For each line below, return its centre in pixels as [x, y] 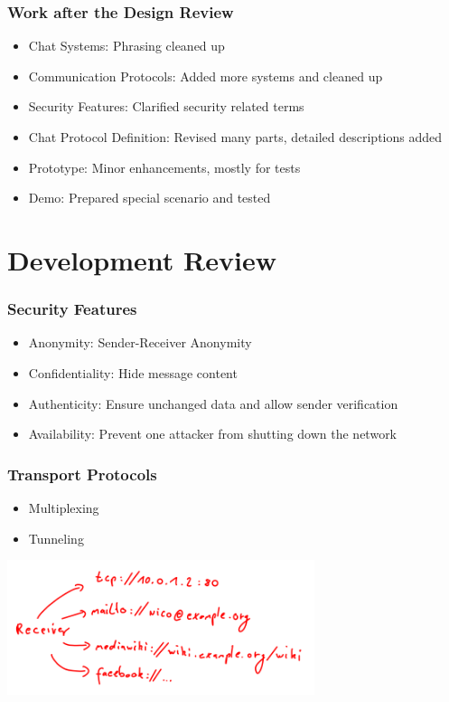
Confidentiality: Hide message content [133, 372]
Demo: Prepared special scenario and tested [150, 198]
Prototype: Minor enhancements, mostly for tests [164, 167]
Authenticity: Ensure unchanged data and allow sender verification [213, 403]
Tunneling [56, 538]
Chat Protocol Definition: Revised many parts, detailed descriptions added [235, 137]
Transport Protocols [82, 474]
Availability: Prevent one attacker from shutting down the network [213, 434]
